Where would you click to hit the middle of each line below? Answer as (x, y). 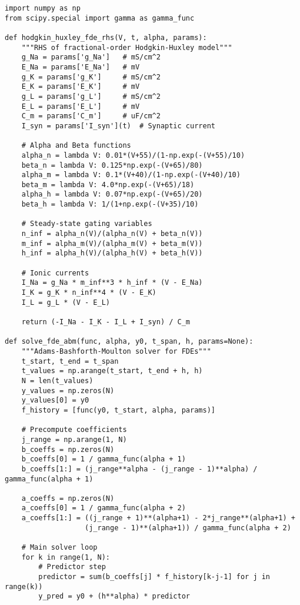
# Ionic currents (55, 273)
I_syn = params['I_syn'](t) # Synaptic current (118, 126)
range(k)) (24, 586)
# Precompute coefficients (74, 430)
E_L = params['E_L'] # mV (81, 106)
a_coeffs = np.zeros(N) (68, 498)
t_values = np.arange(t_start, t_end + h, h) (112, 371)
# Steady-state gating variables (87, 224)
